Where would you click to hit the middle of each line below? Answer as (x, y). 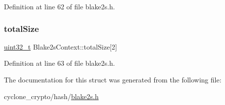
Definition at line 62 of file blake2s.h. (59, 6)
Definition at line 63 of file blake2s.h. (59, 63)
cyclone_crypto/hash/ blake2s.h (51, 96)
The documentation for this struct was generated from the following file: (113, 79)
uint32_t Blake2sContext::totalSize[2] (61, 46)
